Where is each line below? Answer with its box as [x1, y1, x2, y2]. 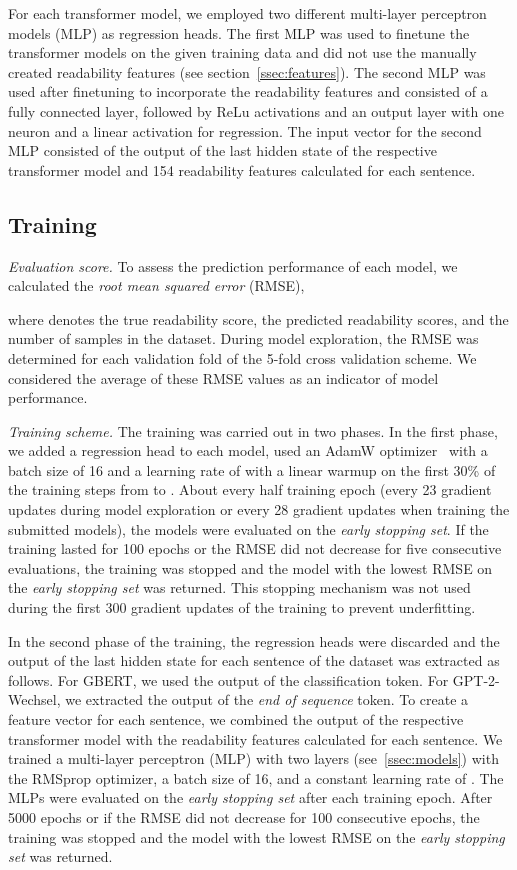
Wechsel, [8, 689, 61, 710]
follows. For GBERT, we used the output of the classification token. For [8, 669, 449, 690]
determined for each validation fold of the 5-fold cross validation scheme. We [8, 347, 477, 368]
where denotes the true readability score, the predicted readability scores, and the [8, 308, 509, 329]
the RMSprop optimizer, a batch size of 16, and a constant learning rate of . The [8, 767, 504, 788]
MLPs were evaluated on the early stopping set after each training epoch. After [8, 787, 493, 808]
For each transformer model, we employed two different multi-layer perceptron [8, 3, 487, 23]
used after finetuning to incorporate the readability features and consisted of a [8, 81, 488, 102]
